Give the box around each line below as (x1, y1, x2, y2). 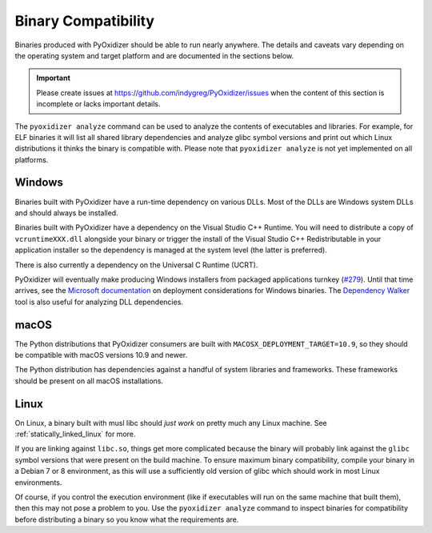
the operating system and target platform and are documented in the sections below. (14, 50, 294, 60)
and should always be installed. (14, 208, 119, 218)
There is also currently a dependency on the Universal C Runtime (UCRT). (14, 260, 258, 270)
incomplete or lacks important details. (36, 99, 161, 109)
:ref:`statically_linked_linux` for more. (14, 429, 136, 439)
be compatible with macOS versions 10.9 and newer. (14, 351, 188, 359)
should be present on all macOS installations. (14, 376, 164, 386)
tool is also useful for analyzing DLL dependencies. (14, 297, 184, 307)
